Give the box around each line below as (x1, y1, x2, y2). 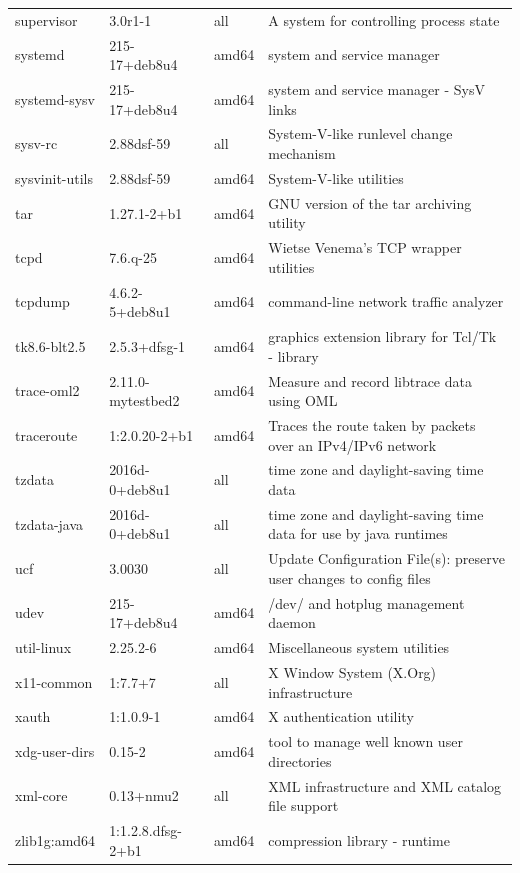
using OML (268, 390, 338, 411)
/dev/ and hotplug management (268, 592, 465, 613)
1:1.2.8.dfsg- (109, 820, 182, 841)
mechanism (268, 143, 336, 164)
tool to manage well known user (268, 731, 463, 752)
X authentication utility (268, 706, 414, 727)
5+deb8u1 (109, 301, 171, 322)
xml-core (15, 785, 68, 806)
